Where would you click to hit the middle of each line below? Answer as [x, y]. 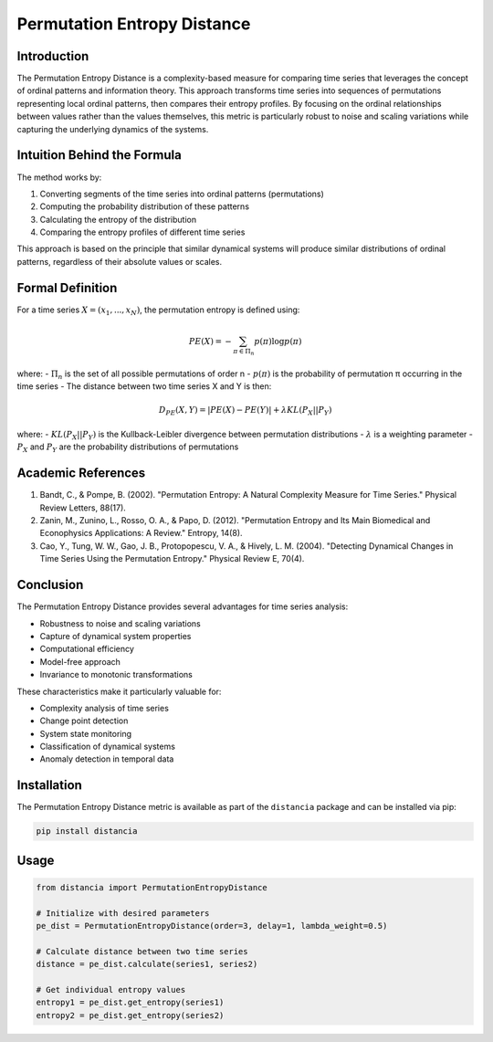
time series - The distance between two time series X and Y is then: [144, 386]
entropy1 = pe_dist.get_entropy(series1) [130, 1003]
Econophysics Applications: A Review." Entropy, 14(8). [141, 533]
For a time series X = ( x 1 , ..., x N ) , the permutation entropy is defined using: [158, 310]
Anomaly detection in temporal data [107, 759]
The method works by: [59, 177]
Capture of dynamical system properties [115, 636]
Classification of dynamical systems [107, 747]
